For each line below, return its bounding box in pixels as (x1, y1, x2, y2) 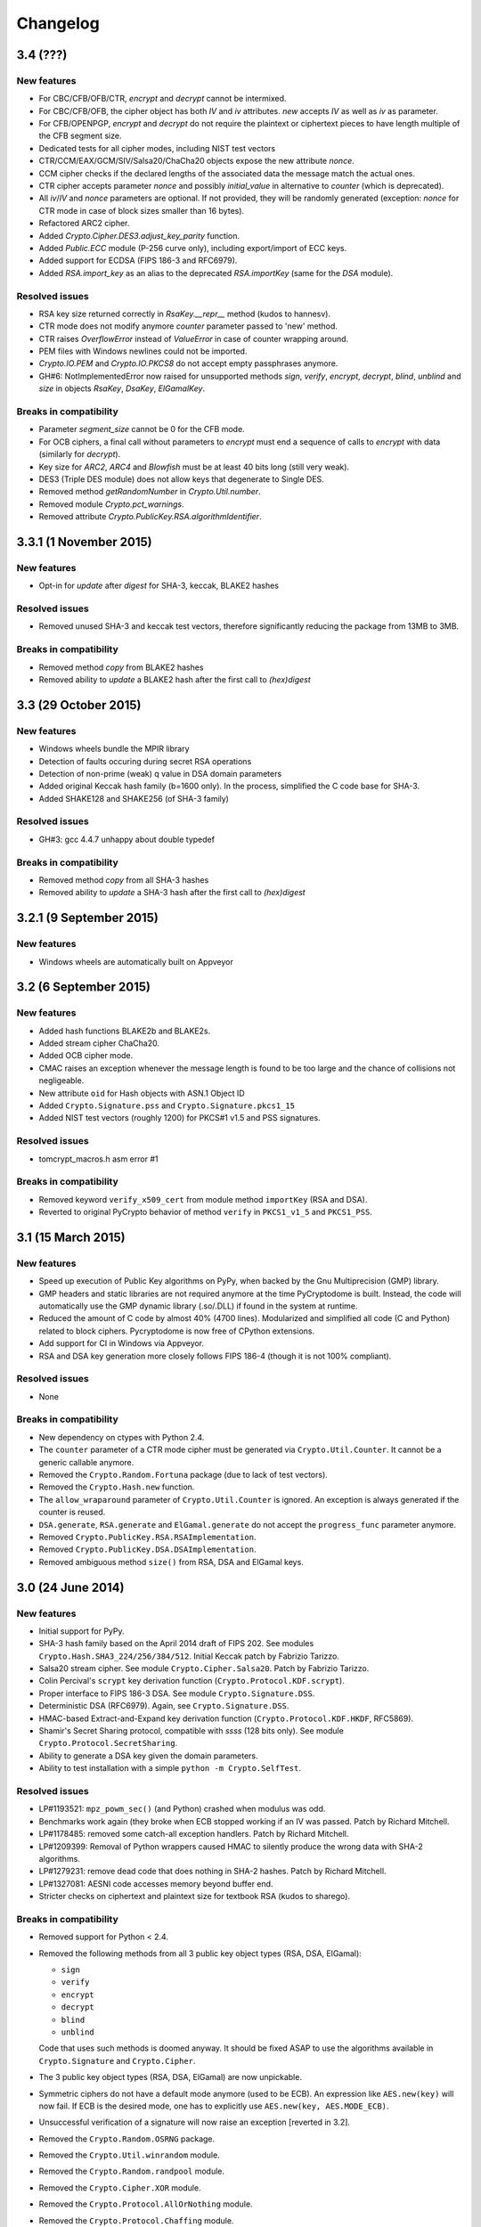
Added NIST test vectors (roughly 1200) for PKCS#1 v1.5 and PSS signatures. (38, 1113, 321, 1123)
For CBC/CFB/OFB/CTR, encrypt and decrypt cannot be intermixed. (38, 94, 287, 104)
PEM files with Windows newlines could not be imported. (38, 346, 248, 356)
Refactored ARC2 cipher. (38, 218, 130, 229)
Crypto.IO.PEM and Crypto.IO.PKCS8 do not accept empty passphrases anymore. (38, 358, 338, 369)
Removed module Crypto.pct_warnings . (38, 499, 184, 510)
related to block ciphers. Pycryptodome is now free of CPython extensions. (38, 1326, 315, 1336)
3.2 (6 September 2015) (16, 980, 151, 995)
